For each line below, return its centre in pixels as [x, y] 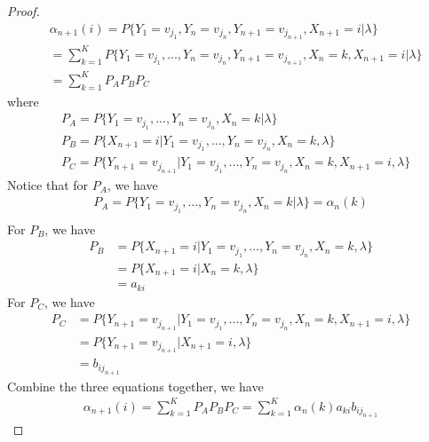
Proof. [24, 11]
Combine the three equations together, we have [135, 386]
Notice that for [48, 184]
